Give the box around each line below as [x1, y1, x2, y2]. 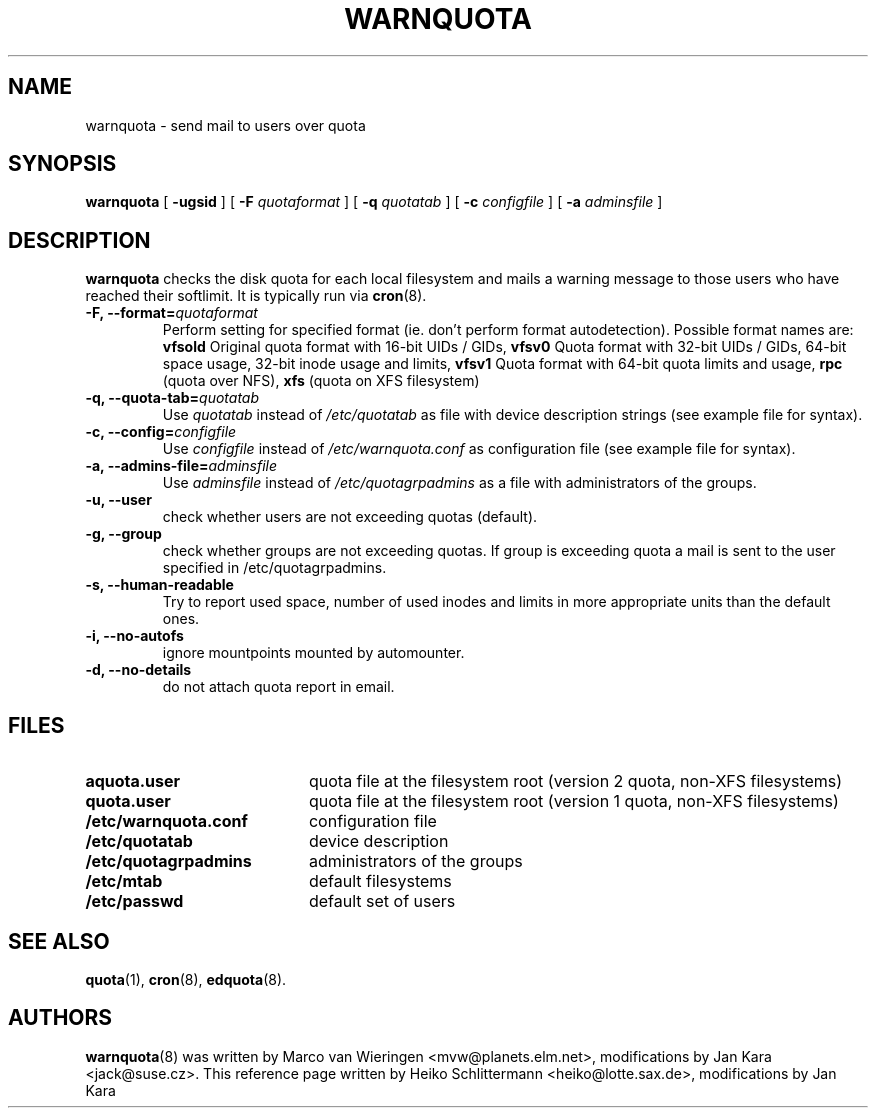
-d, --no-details [85, 661, 192, 679]
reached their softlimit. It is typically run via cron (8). [85, 287, 427, 305]
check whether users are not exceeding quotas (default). [162, 508, 538, 526]
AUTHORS [8, 1005, 113, 1031]
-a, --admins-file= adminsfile [85, 457, 278, 475]
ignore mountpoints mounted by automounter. [162, 644, 465, 662]
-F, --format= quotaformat [85, 304, 258, 322]
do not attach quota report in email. [162, 678, 395, 696]
